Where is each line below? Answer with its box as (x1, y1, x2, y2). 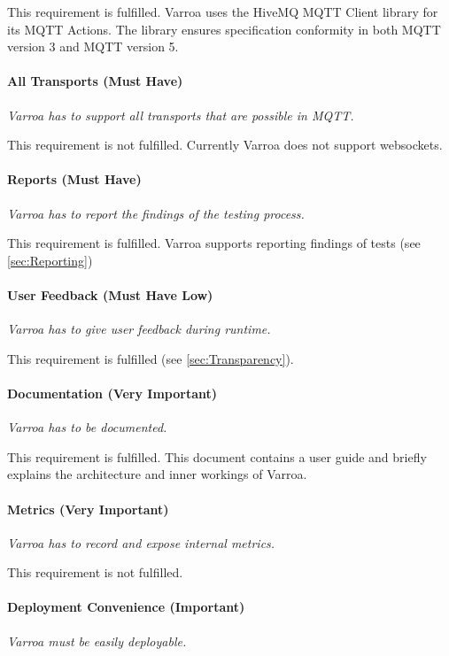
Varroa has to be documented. (7, 418, 167, 436)
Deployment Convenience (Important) (7, 598, 245, 616)
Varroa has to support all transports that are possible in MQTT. (7, 105, 354, 124)
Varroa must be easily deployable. (7, 631, 187, 650)
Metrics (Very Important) (7, 499, 169, 518)
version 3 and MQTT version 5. (7, 37, 179, 56)
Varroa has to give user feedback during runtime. (7, 320, 271, 338)
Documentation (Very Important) (7, 383, 218, 402)
